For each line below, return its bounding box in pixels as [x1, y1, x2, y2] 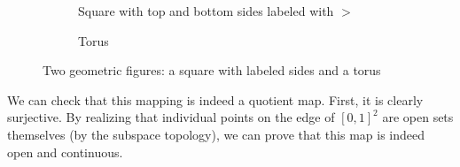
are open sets [382, 108, 454, 126]
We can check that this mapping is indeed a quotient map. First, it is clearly [7, 90, 424, 109]
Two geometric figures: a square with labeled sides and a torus [43, 61, 381, 80]
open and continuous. [7, 142, 123, 161]
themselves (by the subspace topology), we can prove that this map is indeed [7, 125, 425, 143]
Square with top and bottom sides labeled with [78, 2, 334, 19]
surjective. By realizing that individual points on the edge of [7, 108, 335, 126]
